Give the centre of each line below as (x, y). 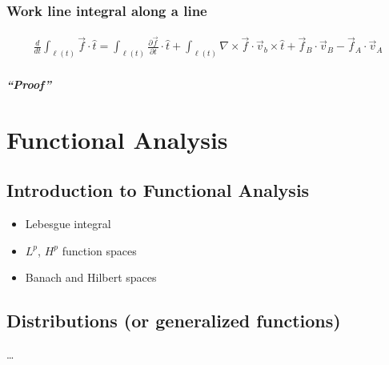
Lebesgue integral (68, 223)
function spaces (99, 250)
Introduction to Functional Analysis (158, 190)
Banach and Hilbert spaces (91, 277)
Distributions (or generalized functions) (174, 321)
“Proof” (29, 84)
